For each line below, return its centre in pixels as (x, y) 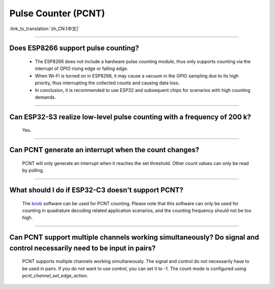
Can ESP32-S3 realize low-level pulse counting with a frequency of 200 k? (130, 117)
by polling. (33, 171)
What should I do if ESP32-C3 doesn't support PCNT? (96, 190)
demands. (45, 97)
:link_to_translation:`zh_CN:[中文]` (45, 29)
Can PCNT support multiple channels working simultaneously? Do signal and (134, 237)
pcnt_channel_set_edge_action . (55, 276)
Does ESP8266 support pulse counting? (74, 48)
